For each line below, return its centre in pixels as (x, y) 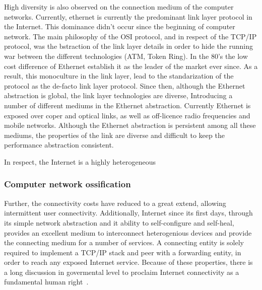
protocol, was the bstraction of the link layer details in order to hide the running (129, 46)
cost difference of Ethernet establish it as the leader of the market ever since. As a (131, 66)
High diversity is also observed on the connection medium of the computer (119, 7)
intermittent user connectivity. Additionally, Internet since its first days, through (128, 213)
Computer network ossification (68, 184)
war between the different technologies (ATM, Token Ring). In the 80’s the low (126, 56)
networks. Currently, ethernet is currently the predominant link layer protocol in (128, 16)
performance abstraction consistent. (59, 145)
